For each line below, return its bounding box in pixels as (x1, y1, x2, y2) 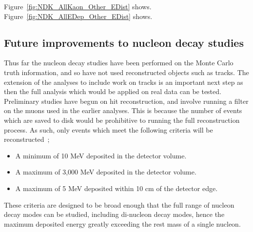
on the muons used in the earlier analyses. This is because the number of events (4, 105, 242, 116)
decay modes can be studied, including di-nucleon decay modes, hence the (4, 209, 225, 219)
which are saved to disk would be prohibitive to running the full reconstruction (4, 115, 240, 125)
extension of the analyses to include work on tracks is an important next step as (4, 77, 243, 87)
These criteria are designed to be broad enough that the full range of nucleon (4, 199, 234, 210)
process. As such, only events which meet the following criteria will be (4, 124, 213, 135)
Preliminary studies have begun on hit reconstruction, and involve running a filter (4, 96, 249, 106)
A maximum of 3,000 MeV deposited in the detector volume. (15, 167, 196, 177)
